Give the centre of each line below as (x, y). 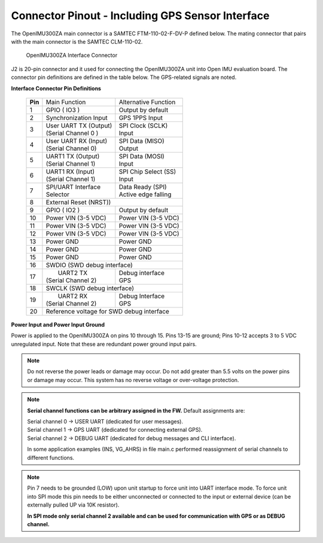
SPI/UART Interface (73, 187)
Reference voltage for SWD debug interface (108, 311)
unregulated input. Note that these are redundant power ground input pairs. (104, 344)
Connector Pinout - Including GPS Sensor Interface (140, 16)
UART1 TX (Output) (73, 156)
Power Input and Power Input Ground (58, 324)
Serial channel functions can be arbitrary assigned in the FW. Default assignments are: (136, 410)
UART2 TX (73, 273)
